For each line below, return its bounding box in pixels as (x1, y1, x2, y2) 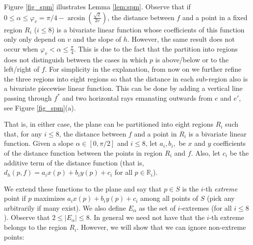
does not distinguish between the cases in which (4, 54, 148, 64)
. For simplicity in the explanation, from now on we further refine (45, 64, 242, 74)
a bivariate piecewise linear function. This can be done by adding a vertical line (4, 83, 243, 93)
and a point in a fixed (182, 12, 248, 22)
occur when (4, 43, 38, 54)
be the (229, 147, 249, 158)
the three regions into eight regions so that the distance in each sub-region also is (4, 73, 248, 83)
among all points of (140, 193, 198, 203)
